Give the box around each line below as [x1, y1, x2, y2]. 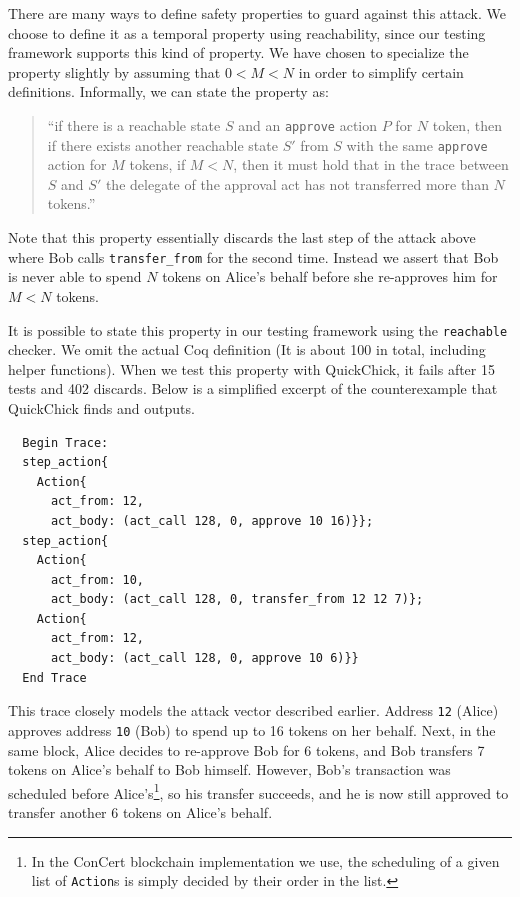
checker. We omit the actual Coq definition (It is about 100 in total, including [8, 339, 486, 360]
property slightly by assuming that [8, 61, 221, 82]
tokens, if [129, 154, 186, 175]
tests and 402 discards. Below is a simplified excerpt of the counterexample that [8, 378, 498, 399]
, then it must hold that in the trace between [233, 154, 509, 175]
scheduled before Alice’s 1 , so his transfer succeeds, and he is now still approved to [8, 779, 509, 803]
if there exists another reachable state [47, 134, 278, 155]
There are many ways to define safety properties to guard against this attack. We [8, 3, 506, 23]
